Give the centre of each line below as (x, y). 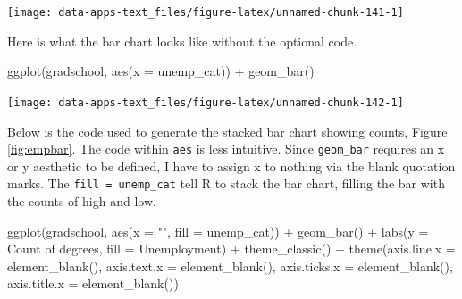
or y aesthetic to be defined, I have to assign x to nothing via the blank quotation (231, 166)
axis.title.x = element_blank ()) (93, 283)
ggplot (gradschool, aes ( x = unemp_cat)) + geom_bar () (161, 71)
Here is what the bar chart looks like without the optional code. (182, 41)
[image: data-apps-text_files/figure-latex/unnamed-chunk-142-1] (206, 102)
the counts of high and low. (82, 201)
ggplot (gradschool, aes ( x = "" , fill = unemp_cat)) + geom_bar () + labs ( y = (218, 231)
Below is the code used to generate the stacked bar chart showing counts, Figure (227, 131)
